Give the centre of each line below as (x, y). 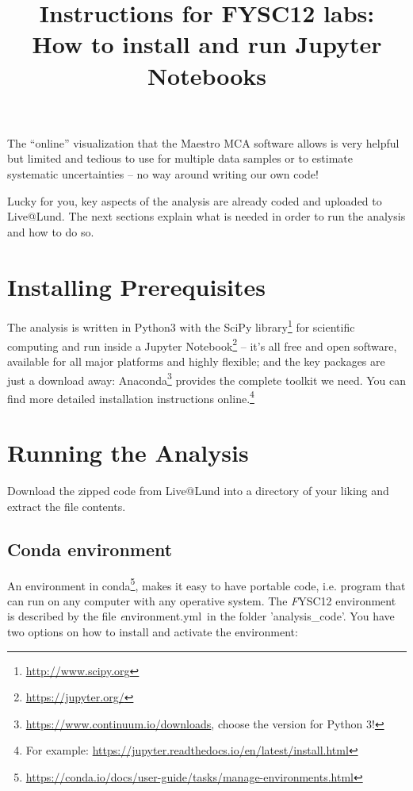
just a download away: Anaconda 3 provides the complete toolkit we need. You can (207, 378)
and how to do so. (51, 231)
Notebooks (207, 75)
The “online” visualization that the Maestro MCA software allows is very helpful (203, 142)
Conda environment (90, 549)
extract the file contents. (67, 506)
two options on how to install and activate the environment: (153, 631)
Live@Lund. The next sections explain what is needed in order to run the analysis (206, 216)
